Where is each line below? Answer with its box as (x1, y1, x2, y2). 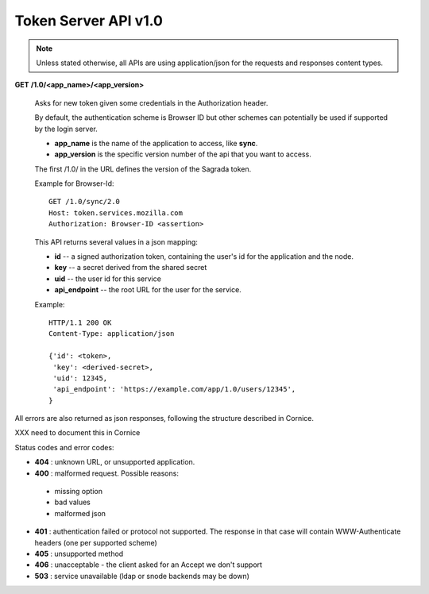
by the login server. (34, 124, 99, 133)
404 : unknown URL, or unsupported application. (34, 457, 195, 467)
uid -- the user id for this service (54, 274, 162, 283)
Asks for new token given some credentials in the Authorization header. (34, 98, 269, 107)
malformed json (54, 508, 106, 518)
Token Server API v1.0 (14, 12, 163, 29)
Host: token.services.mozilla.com (48, 208, 183, 218)
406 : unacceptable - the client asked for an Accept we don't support (34, 560, 262, 569)
